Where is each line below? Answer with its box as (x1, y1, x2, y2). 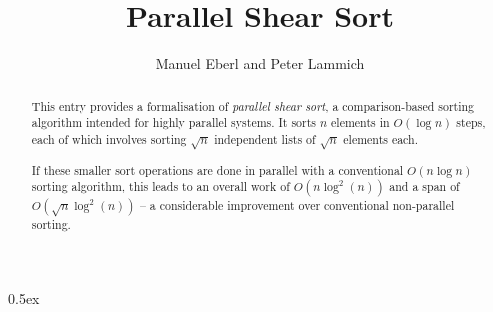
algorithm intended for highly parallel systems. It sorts (31, 114, 316, 131)
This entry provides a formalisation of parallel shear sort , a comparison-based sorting (31, 97, 475, 114)
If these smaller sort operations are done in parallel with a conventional (31, 161, 404, 178)
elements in (331, 114, 390, 131)
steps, (456, 114, 486, 131)
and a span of (389, 178, 460, 195)
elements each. (343, 130, 418, 147)
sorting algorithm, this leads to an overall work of (31, 178, 290, 195)
